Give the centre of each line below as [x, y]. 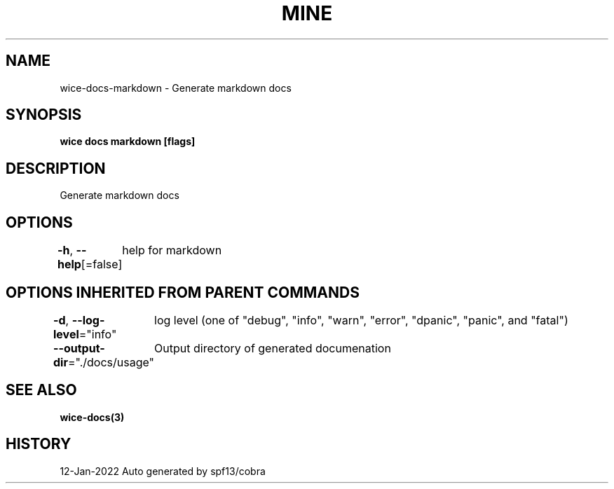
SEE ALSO [41, 390]
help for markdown [172, 250]
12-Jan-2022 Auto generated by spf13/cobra [163, 471]
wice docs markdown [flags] [128, 142]
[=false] [102, 264]
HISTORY [39, 444]
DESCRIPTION [56, 168]
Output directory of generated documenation [273, 348]
